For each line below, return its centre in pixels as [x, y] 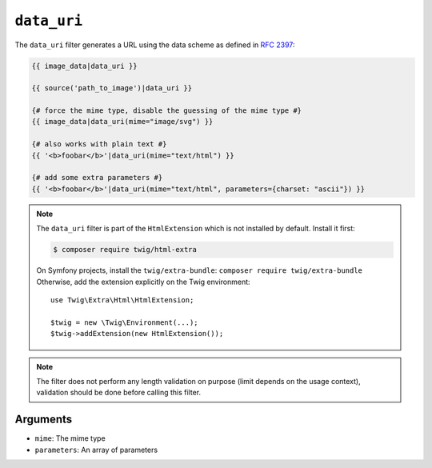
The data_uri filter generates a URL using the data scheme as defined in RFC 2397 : [155, 45]
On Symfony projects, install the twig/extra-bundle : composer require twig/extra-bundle [200, 270]
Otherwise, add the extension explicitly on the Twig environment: [144, 282]
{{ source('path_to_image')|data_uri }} [112, 88]
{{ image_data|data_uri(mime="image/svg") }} [122, 122]
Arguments [44, 420]
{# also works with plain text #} [99, 144]
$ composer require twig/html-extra [125, 250]
